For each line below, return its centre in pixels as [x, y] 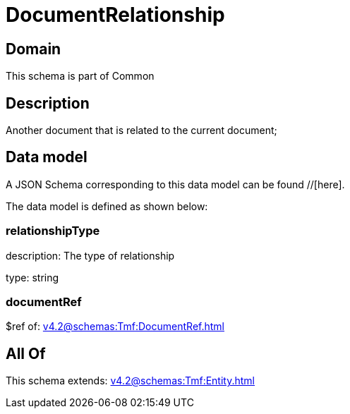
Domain [34, 49]
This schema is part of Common [80, 76]
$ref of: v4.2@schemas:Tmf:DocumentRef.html [115, 327]
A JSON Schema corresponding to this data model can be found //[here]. [175, 184]
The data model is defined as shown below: [107, 206]
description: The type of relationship [90, 255]
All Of [26, 353]
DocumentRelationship [115, 15]
